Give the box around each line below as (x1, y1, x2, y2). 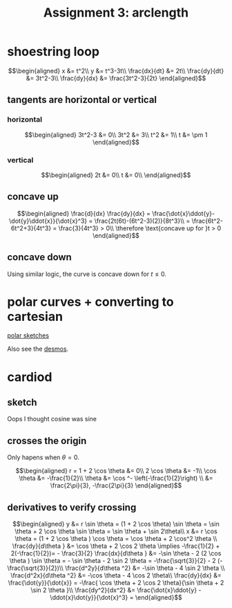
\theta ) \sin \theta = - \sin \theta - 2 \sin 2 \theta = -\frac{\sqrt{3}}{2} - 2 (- (9, 557, 223, 565)
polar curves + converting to (7, 294, 174, 309)
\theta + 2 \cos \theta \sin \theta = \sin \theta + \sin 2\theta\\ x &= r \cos (14, 527, 217, 535)
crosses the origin (7, 434, 87, 447)
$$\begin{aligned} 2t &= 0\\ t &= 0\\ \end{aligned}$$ (41, 171, 191, 179)
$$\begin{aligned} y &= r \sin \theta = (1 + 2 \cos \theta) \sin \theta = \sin (12, 520, 220, 528)
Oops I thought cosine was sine (7, 415, 97, 423)
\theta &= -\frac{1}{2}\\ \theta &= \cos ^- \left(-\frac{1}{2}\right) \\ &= (19, 474, 213, 482)
